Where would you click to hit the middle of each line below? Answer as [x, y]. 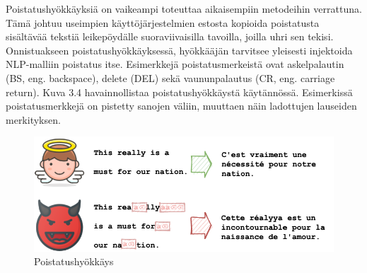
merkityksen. [33, 119]
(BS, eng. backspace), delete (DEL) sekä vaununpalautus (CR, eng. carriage [170, 77]
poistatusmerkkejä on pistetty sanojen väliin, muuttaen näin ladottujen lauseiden [181, 106]
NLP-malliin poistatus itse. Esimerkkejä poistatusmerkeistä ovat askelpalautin [175, 64]
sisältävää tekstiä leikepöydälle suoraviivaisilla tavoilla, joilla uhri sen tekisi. [170, 36]
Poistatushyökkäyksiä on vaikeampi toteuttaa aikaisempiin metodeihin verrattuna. [184, 8]
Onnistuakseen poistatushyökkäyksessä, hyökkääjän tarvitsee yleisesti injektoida [179, 50]
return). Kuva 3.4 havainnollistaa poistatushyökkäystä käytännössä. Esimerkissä [179, 92]
